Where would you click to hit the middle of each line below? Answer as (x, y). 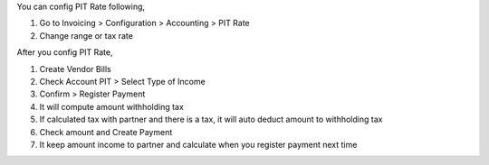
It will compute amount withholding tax (112, 106)
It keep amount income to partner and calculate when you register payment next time (198, 144)
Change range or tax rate (86, 35)
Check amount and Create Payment (106, 132)
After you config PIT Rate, (65, 52)
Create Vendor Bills (76, 69)
